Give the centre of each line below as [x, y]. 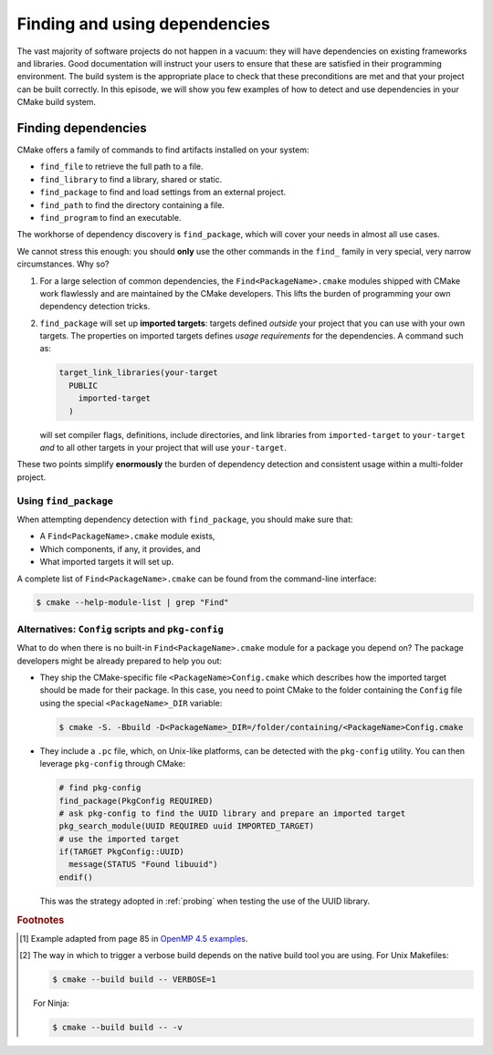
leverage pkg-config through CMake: [113, 764]
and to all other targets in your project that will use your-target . [163, 448]
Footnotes [41, 920]
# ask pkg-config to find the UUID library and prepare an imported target [232, 813]
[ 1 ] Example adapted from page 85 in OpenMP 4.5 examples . [134, 938]
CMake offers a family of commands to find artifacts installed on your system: [163, 150]
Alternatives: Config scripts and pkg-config [120, 629]
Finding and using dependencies [144, 24]
